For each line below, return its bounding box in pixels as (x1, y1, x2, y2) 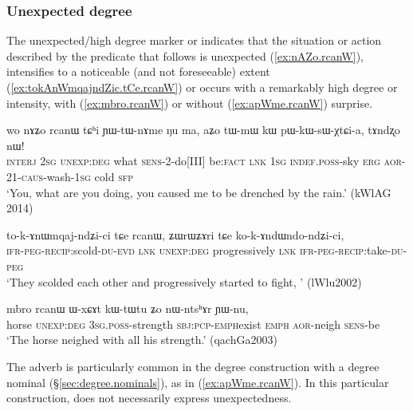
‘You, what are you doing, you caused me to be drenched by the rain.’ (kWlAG (6, 184, 391, 200)
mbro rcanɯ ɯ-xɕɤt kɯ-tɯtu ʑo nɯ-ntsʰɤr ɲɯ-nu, (6, 300, 249, 317)
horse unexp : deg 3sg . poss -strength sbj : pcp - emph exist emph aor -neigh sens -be (6, 315, 380, 332)
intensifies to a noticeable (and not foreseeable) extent (6, 63, 270, 80)
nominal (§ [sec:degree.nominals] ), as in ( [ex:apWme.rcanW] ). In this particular (6, 373, 389, 390)
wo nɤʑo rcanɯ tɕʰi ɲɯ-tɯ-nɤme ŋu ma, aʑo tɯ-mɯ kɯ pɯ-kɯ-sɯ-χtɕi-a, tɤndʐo (6, 121, 400, 138)
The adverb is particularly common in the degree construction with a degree (6, 358, 380, 374)
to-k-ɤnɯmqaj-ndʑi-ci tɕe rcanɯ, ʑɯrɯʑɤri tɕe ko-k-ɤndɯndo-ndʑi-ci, (6, 226, 344, 243)
